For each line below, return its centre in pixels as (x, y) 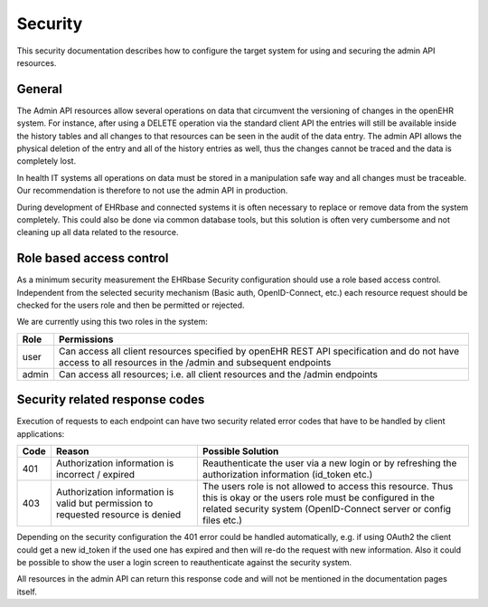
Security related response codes (111, 399)
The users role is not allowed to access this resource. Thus (328, 487)
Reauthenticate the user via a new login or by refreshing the (329, 463)
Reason (72, 451)
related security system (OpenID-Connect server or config (327, 509)
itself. (27, 592)
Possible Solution (240, 451)
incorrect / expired (95, 475)
